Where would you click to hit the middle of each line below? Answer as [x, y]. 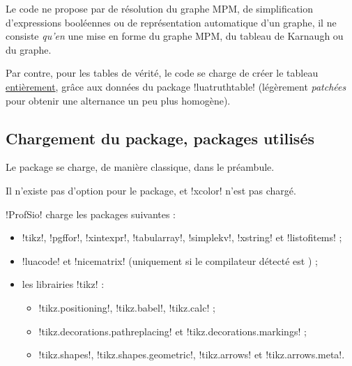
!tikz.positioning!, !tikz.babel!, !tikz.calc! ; [127, 307]
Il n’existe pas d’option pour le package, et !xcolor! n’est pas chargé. [151, 190]
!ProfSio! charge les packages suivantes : [91, 214]
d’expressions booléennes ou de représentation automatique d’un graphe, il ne [171, 22]
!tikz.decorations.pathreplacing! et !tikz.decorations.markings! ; [173, 331]
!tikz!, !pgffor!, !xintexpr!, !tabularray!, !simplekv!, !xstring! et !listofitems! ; [182, 237]
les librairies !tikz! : [63, 284]
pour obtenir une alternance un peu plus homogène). [118, 100]
